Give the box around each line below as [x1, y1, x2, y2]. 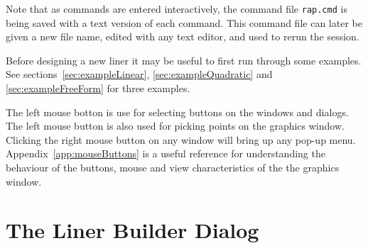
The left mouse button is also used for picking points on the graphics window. [6, 118, 345, 133]
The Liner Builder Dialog [6, 215, 259, 244]
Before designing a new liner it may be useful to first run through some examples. [6, 52, 362, 67]
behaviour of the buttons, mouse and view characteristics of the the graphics [6, 160, 340, 174]
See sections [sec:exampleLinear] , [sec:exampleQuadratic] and [6, 67, 273, 81]
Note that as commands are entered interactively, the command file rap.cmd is [6, 1, 347, 16]
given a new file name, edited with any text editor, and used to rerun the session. [6, 29, 359, 44]
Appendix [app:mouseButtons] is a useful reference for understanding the [6, 146, 325, 161]
